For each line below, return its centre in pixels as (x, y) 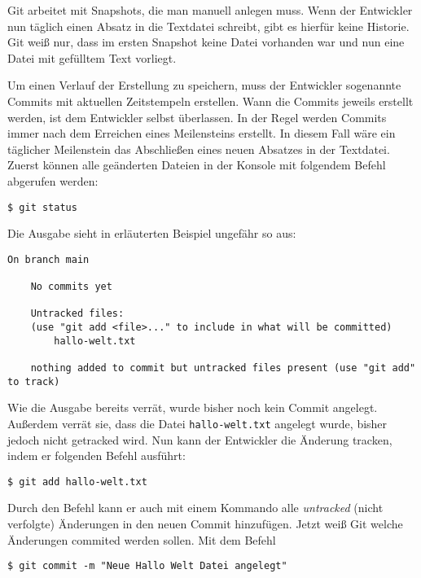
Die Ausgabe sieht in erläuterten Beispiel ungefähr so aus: (152, 233)
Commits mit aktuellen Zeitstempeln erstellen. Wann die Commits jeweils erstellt (210, 101)
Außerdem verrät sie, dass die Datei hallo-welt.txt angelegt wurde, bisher (197, 423)
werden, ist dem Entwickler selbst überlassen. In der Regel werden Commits (197, 117)
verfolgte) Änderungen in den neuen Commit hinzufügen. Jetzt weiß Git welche (205, 524)
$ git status (42, 207)
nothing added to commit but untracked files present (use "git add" (223, 368)
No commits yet (71, 287)
